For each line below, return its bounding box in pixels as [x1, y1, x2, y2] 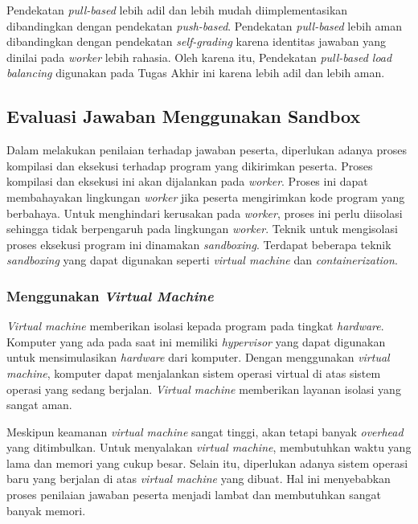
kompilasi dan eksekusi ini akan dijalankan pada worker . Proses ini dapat [6, 173, 368, 190]
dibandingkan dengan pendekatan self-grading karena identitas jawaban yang [6, 33, 386, 50]
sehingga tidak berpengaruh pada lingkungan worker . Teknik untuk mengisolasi [6, 220, 398, 237]
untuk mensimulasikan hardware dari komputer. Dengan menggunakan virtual [6, 349, 390, 366]
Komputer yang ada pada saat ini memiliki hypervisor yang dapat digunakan [6, 333, 386, 350]
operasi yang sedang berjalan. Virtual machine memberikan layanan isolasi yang [6, 380, 401, 397]
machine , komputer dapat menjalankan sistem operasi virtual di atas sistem [6, 364, 381, 381]
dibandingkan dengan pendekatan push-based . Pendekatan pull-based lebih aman [6, 17, 403, 34]
